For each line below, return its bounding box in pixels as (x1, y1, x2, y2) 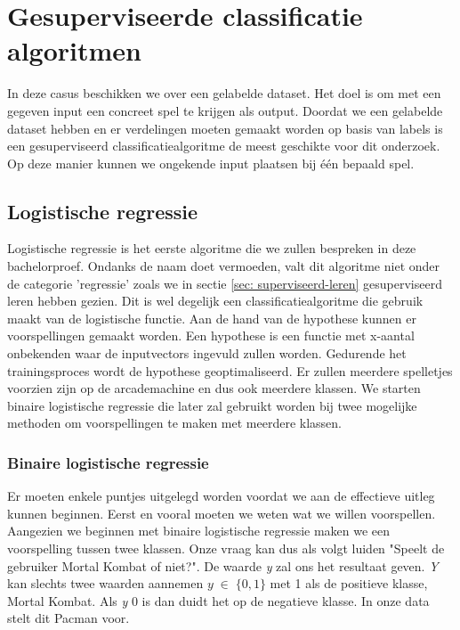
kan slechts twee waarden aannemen (7, 574, 204, 593)
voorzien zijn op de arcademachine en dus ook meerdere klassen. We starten (7, 379, 421, 397)
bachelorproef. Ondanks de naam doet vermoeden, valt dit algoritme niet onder (7, 257, 440, 275)
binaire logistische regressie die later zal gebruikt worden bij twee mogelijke (7, 396, 417, 414)
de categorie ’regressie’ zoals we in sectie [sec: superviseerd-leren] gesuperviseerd (7, 274, 442, 292)
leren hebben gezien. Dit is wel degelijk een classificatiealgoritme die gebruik (7, 291, 424, 310)
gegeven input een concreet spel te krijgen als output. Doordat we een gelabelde (7, 101, 443, 119)
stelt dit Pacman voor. (7, 609, 130, 627)
